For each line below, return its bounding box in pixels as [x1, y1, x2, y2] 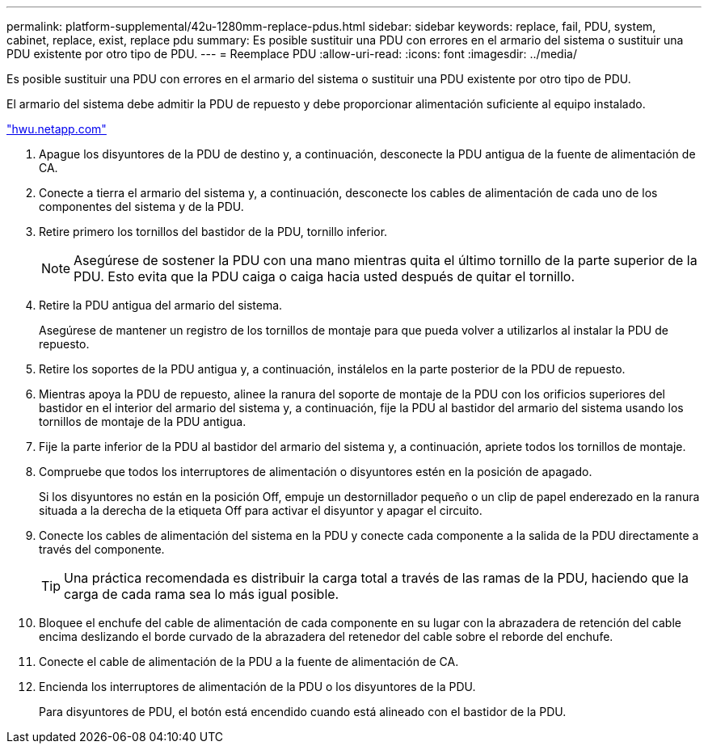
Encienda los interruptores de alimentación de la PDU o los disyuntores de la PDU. [39, 680, 476, 693]
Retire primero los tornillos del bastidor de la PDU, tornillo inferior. [39, 225, 388, 238]
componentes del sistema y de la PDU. [39, 200, 244, 213]
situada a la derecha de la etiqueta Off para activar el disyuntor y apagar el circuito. [39, 504, 483, 517]
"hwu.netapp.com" [6, 122, 107, 136]
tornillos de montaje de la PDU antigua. [39, 415, 247, 428]
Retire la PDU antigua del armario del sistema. [39, 298, 283, 312]
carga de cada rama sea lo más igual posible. [64, 586, 339, 602]
